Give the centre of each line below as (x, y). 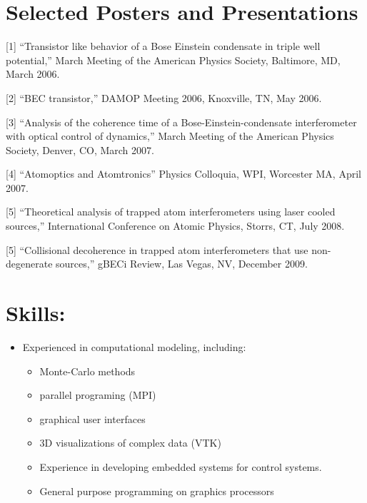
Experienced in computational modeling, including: (134, 346)
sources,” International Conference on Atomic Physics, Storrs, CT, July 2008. (175, 226)
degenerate (29, 264)
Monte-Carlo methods (87, 371)
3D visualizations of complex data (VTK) (130, 443)
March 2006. (33, 74)
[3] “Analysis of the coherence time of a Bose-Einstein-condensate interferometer (181, 122)
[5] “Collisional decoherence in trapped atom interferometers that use (157, 249)
